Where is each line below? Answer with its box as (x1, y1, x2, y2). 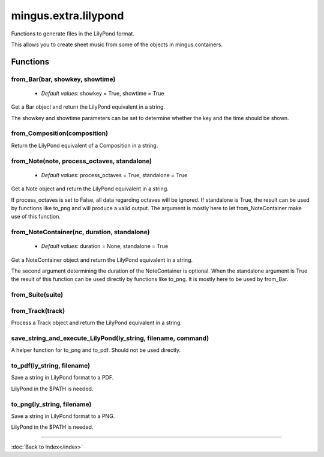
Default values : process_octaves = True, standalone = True (41, 171, 188, 178)
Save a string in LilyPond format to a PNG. (11, 412, 115, 420)
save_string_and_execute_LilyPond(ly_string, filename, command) (11, 334, 209, 342)
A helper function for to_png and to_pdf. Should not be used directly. (11, 347, 181, 354)
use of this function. (11, 213, 61, 220)
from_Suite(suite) (11, 291, 63, 299)
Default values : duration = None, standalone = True (41, 243, 169, 250)
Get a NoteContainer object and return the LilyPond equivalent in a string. (11, 256, 193, 264)
